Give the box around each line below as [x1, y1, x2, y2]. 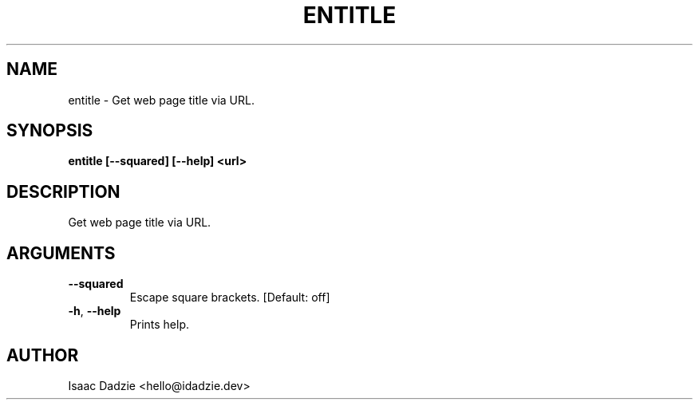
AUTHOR [6, 345, 79, 365]
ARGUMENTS [6, 242, 116, 263]
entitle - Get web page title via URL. [68, 93, 255, 107]
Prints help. [129, 317, 190, 332]
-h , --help [68, 304, 121, 318]
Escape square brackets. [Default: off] [129, 290, 330, 305]
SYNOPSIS [6, 120, 93, 141]
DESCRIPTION [6, 181, 120, 202]
